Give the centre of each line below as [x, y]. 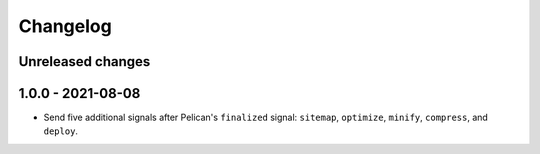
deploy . [61, 131]
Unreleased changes [84, 61]
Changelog [65, 26]
